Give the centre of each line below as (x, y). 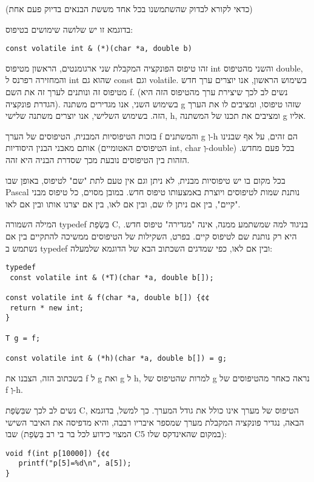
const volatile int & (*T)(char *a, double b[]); (112, 277)
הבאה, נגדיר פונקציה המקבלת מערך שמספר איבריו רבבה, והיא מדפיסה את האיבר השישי (155, 422)
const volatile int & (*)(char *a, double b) (99, 49)
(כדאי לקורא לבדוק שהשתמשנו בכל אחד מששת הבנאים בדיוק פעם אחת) (129, 8)
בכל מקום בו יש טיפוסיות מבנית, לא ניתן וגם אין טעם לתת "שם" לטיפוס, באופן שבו (145, 180)
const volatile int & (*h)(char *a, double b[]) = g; (116, 359)
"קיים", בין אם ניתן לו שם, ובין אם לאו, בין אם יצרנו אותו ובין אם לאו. (123, 203)
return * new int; (47, 308)
